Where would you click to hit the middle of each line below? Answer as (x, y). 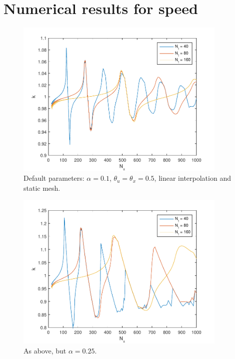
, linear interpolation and (192, 178)
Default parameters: (54, 178)
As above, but (45, 350)
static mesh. (42, 188)
